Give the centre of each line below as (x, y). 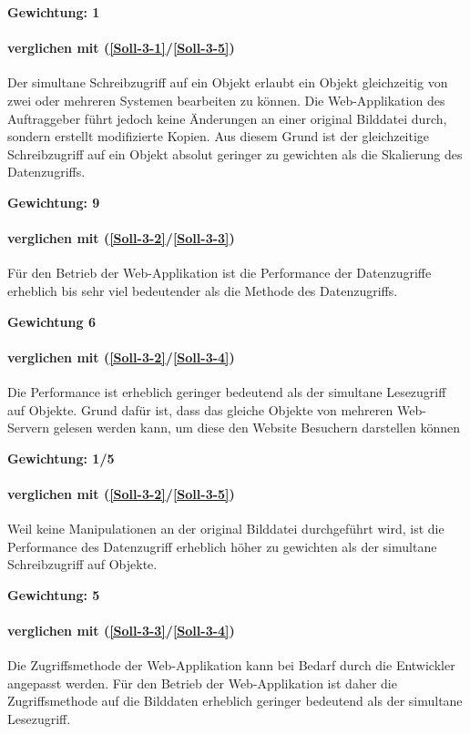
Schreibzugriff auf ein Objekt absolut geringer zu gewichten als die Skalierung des (235, 153)
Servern (28, 428)
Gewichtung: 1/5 (61, 458)
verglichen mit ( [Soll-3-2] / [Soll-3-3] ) (121, 238)
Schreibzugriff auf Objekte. (82, 564)
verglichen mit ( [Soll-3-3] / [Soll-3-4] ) (121, 631)
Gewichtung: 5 (54, 594)
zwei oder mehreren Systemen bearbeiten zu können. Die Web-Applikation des (226, 100)
